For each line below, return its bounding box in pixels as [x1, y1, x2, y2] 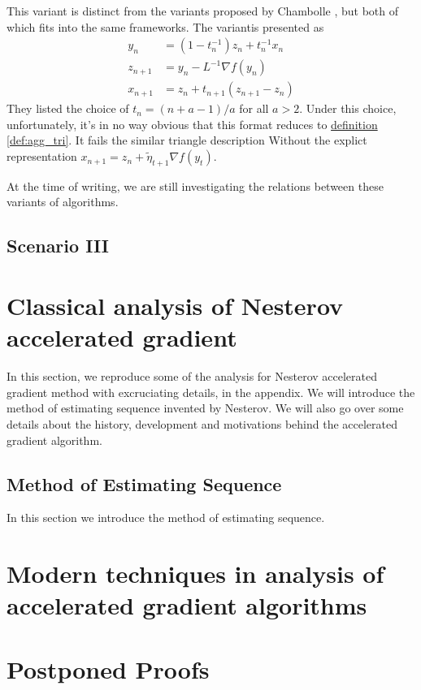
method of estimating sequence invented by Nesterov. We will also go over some [7, 399, 404, 416]
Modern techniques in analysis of [7, 557, 384, 590]
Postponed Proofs [7, 652, 210, 685]
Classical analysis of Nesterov [7, 289, 344, 322]
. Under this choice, [299, 100, 397, 117]
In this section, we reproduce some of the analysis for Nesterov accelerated [7, 368, 377, 385]
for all [239, 100, 269, 117]
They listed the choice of [7, 100, 129, 117]
